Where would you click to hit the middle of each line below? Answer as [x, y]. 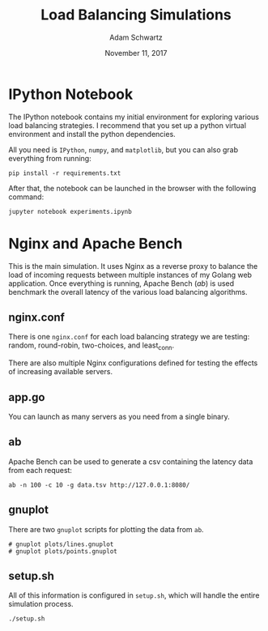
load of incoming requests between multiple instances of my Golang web [130, 275]
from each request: [40, 470]
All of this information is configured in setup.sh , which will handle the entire [134, 595]
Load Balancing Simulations [136, 15]
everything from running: [50, 158]
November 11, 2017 [136, 53]
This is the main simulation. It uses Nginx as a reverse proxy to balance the [133, 266]
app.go [27, 397]
